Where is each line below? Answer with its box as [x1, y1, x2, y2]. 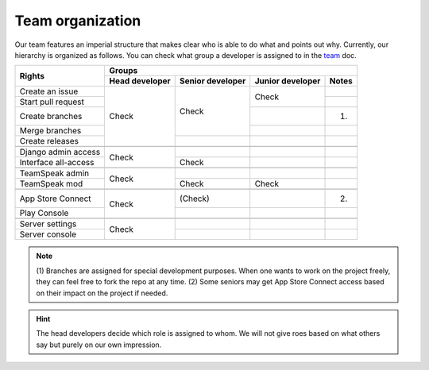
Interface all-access [19, 157, 95, 168]
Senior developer [179, 75, 246, 87]
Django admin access [19, 147, 101, 158]
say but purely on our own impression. [36, 340, 162, 349]
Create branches [19, 111, 83, 122]
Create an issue [19, 86, 79, 97]
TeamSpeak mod [19, 179, 83, 190]
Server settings [19, 218, 77, 229]
